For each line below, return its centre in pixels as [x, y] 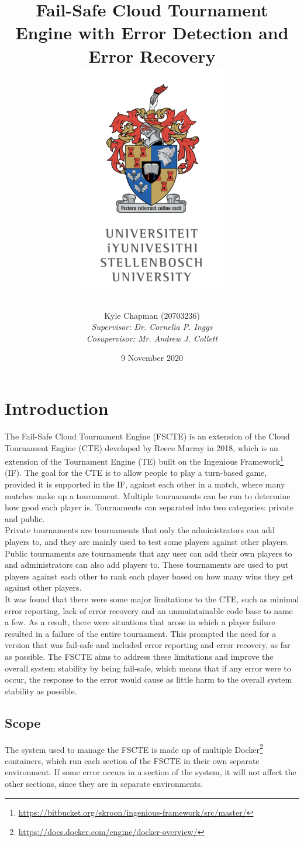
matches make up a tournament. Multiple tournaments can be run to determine [148, 495]
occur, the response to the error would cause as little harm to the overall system [148, 679]
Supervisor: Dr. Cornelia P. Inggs [152, 327]
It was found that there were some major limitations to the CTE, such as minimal [152, 599]
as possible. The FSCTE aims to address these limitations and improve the [139, 656]
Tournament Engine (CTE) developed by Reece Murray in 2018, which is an [141, 447]
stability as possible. [41, 691]
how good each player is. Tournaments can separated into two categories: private [149, 507]
